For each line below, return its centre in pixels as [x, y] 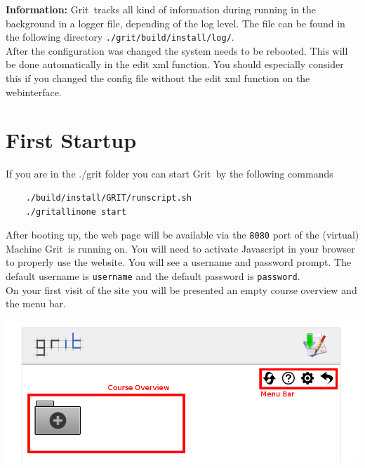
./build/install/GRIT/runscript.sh [108, 198]
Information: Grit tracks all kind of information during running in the [161, 9]
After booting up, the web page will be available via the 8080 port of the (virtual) [182, 235]
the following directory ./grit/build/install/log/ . [120, 37]
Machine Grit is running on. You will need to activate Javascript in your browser [180, 248]
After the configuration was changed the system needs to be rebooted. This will [177, 50]
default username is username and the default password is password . [153, 275]
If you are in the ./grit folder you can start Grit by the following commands [170, 174]
